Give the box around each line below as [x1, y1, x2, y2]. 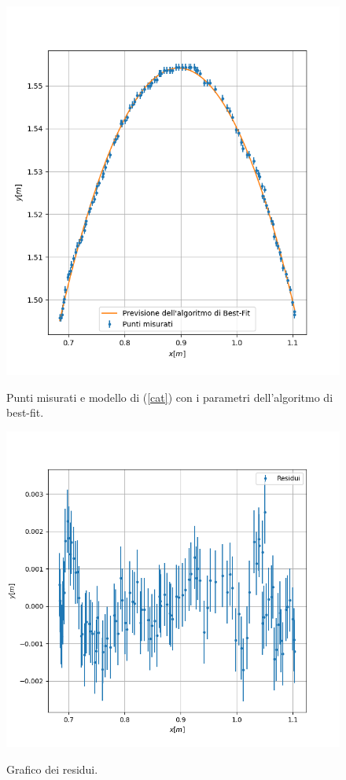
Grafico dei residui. [6, 760, 98, 777]
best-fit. [6, 404, 44, 421]
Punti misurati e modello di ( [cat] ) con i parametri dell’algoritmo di [6, 388, 333, 405]
